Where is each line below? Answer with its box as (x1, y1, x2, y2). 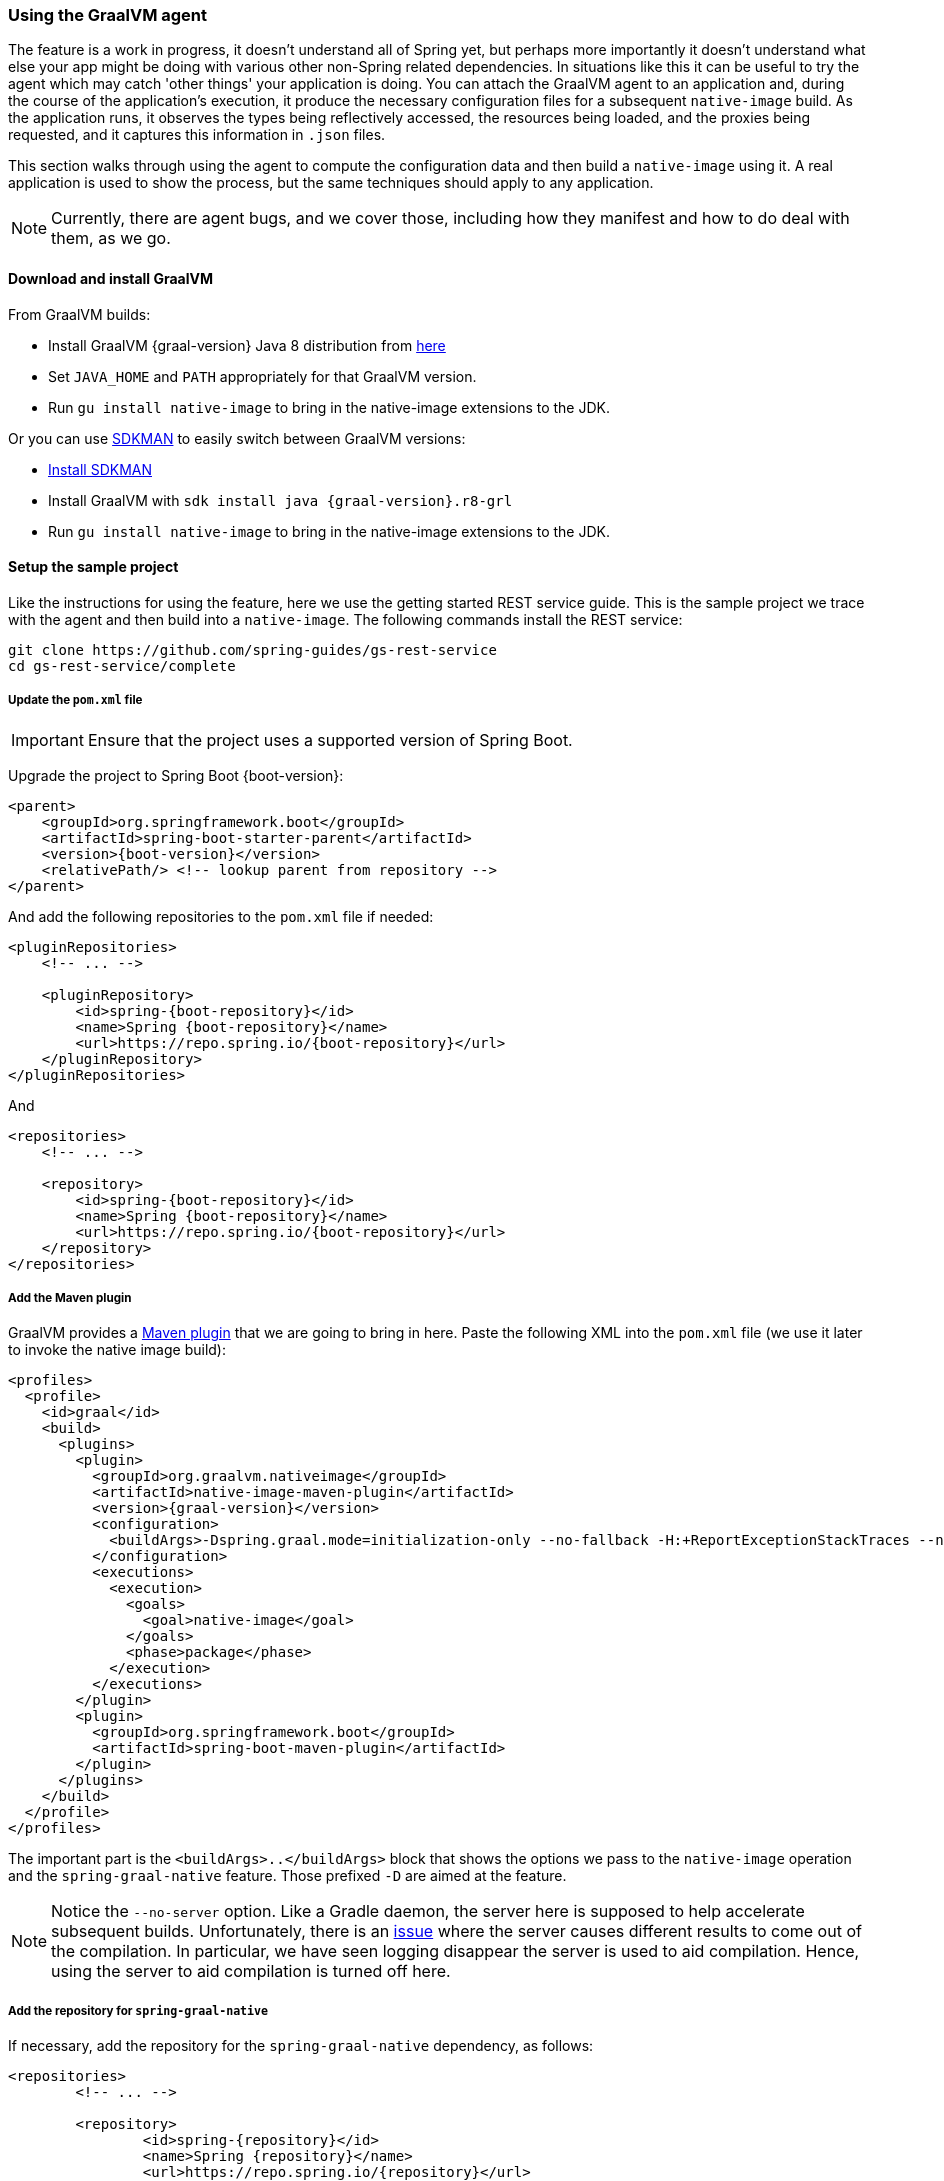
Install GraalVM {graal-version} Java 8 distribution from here (48, 336, 446, 354)
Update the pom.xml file (8, 693, 143, 708)
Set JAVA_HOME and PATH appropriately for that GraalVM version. (48, 367, 477, 385)
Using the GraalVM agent (8, 5, 208, 25)
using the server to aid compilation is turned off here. (51, 1961, 451, 1982)
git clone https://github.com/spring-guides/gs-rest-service (8, 641, 497, 658)
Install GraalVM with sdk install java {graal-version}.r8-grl (48, 491, 513, 509)
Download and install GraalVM (8, 269, 214, 287)
